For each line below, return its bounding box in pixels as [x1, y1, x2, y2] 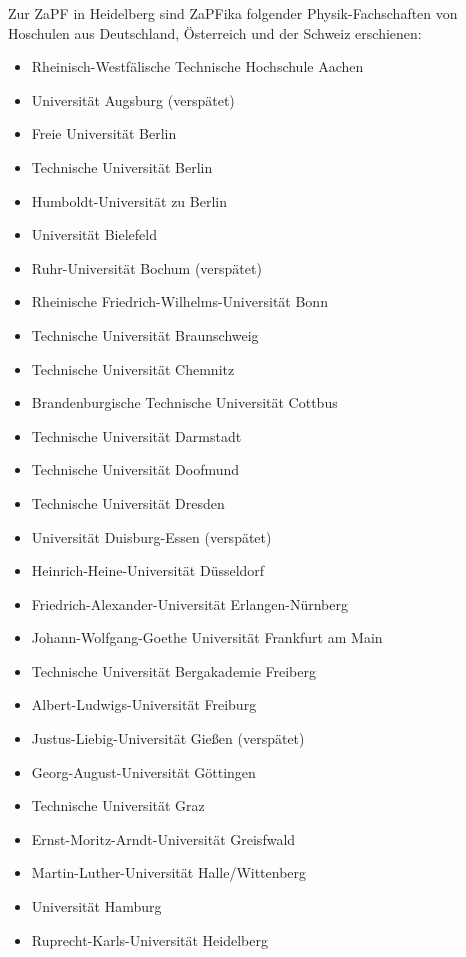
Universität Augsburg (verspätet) [31, 89, 235, 110]
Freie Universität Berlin [31, 123, 177, 144]
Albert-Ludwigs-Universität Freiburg [31, 694, 257, 715]
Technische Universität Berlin [31, 156, 213, 177]
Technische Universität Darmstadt [31, 425, 242, 446]
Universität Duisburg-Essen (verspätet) [31, 526, 272, 547]
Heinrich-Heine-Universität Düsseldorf [31, 560, 265, 581]
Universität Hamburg [31, 896, 162, 917]
